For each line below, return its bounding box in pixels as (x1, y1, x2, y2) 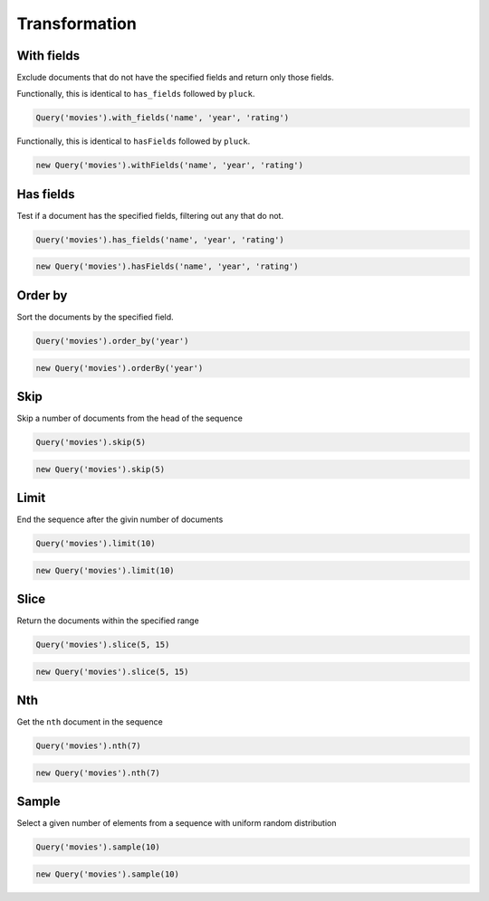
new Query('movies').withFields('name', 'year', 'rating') (35, 160, 303, 171)
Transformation (16, 14, 138, 33)
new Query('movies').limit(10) (35, 565, 176, 575)
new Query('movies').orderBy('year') (35, 363, 204, 373)
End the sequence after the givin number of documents (16, 514, 224, 525)
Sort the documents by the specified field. (16, 311, 174, 322)
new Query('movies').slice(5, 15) (35, 666, 189, 677)
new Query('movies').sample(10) (35, 868, 180, 879)
